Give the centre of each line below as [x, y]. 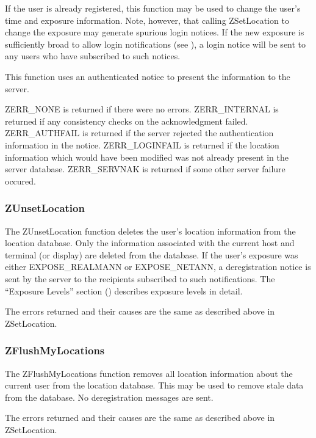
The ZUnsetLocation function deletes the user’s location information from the [150, 231]
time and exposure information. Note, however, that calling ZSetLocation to [147, 20]
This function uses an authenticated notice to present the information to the [148, 76]
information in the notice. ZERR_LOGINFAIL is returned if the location [142, 144]
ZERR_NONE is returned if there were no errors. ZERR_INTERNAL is [142, 109]
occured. [20, 181]
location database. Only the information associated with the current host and [150, 243]
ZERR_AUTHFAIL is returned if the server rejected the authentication [139, 133]
